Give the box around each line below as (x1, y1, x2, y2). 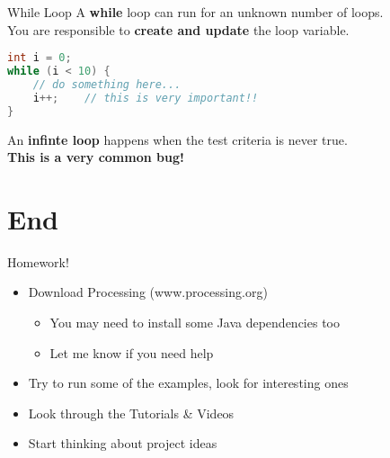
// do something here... (32, 77, 182, 91)
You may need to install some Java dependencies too (49, 313, 340, 332)
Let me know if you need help (49, 343, 214, 362)
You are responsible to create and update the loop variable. (7, 20, 350, 39)
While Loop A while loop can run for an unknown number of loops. (7, 3, 384, 21)
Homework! (7, 252, 69, 271)
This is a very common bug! (7, 148, 184, 166)
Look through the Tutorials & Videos (28, 403, 235, 422)
